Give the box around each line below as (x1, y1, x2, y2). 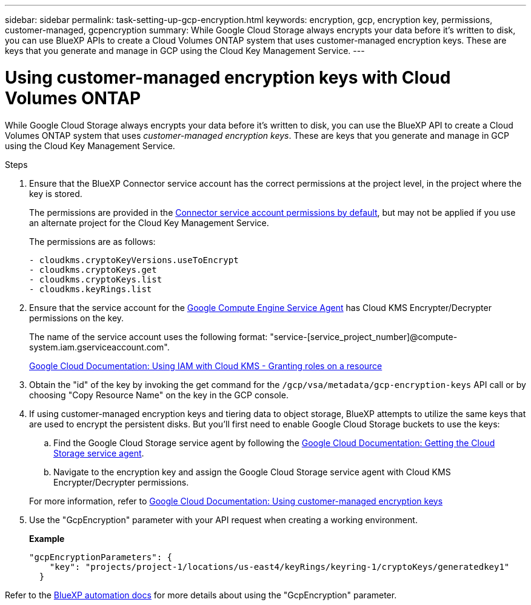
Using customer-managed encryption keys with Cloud (5, 67, 451, 88)
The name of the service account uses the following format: (29, 331, 268, 342)
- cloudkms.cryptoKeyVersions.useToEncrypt (29, 255, 239, 265)
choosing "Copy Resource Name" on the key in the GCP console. (29, 389, 289, 400)
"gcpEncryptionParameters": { (29, 552, 173, 562)
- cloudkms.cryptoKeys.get (29, 264, 157, 275)
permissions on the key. (29, 312, 124, 323)
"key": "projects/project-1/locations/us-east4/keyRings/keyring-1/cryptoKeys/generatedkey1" (49, 561, 510, 572)
